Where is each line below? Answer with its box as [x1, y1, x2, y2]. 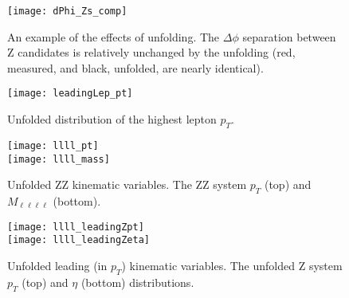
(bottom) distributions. [80, 273, 194, 290]
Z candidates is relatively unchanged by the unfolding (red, [7, 44, 296, 61]
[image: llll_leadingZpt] [7, 221, 144, 233]
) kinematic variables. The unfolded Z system [121, 257, 343, 273]
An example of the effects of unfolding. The [7, 28, 220, 45]
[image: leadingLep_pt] [7, 88, 133, 100]
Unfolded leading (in [7, 257, 108, 273]
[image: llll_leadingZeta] [7, 234, 150, 246]
